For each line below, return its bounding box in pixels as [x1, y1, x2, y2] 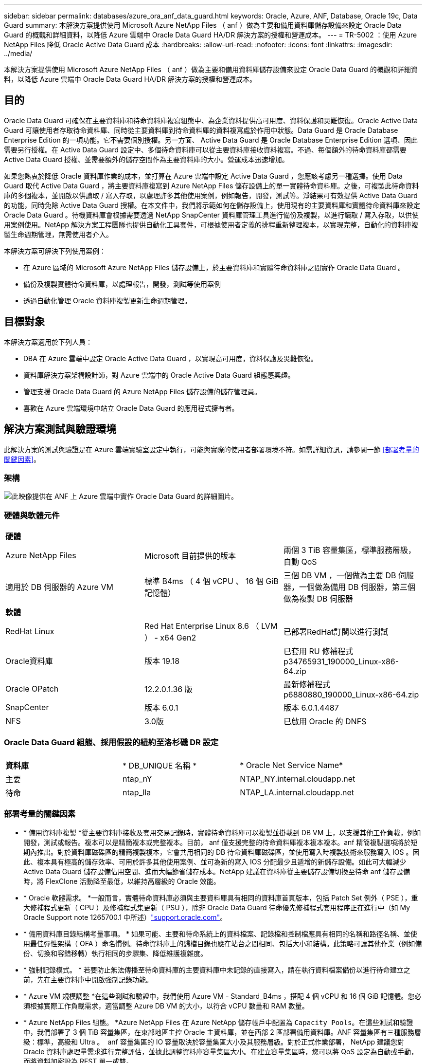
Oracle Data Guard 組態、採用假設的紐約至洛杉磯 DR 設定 [4, 737, 219, 748]
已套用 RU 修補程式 [283, 646, 354, 657]
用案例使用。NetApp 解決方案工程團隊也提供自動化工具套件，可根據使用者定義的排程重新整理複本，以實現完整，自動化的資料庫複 [4, 220, 419, 229]
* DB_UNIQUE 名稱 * [123, 760, 197, 770]
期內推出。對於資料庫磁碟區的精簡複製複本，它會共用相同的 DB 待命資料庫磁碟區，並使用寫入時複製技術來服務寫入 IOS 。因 [23, 847, 420, 856]
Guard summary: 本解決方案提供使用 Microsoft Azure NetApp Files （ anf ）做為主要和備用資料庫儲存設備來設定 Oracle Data [4, 21, 402, 29]
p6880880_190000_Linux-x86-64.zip [283, 690, 419, 700]
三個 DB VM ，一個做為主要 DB [283, 570, 396, 581]
